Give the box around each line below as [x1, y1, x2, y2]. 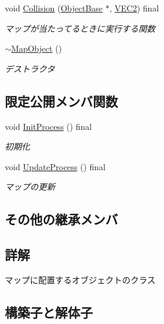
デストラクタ [5, 62, 55, 75]
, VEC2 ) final [109, 2, 159, 14]
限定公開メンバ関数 [5, 91, 118, 110]
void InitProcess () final [5, 120, 92, 132]
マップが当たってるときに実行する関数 [5, 22, 156, 34]
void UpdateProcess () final [5, 160, 106, 173]
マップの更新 [5, 180, 55, 193]
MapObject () [11, 42, 62, 55]
